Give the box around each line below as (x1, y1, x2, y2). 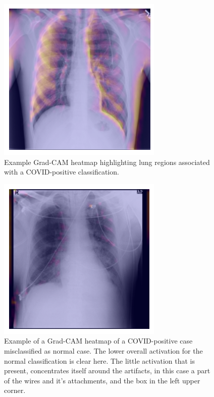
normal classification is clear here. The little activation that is (4, 355, 195, 366)
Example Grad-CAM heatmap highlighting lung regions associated (4, 156, 210, 167)
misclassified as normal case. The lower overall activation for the (4, 345, 203, 356)
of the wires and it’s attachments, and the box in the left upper (4, 375, 200, 385)
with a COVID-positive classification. (4, 166, 119, 177)
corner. (4, 385, 26, 395)
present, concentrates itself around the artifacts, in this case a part (4, 365, 210, 376)
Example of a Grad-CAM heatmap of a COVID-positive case (4, 335, 193, 346)
